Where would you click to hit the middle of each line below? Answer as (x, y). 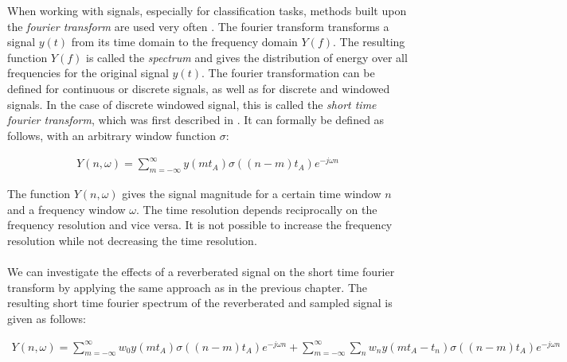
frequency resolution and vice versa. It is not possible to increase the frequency (200, 225)
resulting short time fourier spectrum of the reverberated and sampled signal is (200, 303)
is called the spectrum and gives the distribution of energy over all (247, 57)
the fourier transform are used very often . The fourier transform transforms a (198, 26)
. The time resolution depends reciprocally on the (257, 209)
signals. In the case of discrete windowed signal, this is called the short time (192, 104)
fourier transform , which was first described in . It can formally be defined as (196, 120)
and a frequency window (66, 209)
